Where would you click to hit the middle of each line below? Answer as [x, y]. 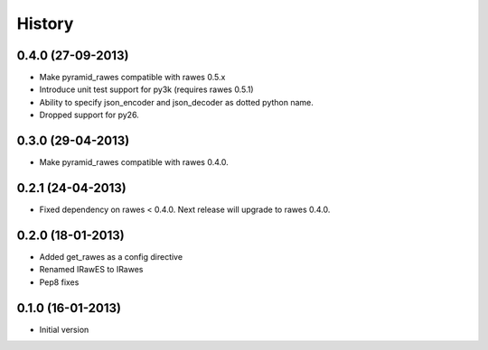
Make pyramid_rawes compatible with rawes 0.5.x [132, 78]
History [45, 23]
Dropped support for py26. [89, 115]
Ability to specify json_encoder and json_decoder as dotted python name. [176, 102]
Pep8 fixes [59, 282]
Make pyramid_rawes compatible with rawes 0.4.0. [134, 162]
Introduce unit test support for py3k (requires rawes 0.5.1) [146, 89]
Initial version [64, 329]
